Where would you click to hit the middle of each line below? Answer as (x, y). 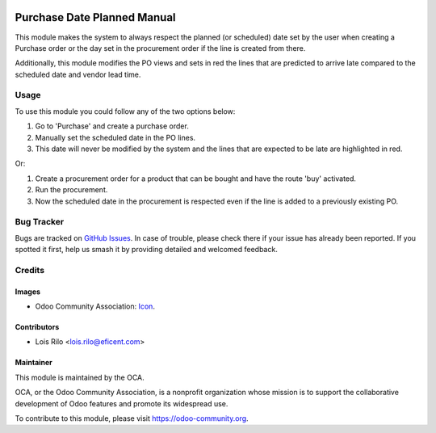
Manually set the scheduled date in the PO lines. (115, 137)
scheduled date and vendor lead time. (78, 74)
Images (27, 292)
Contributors (37, 327)
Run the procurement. (71, 190)
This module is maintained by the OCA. (80, 377)
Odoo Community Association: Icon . (95, 306)
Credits (29, 270)
